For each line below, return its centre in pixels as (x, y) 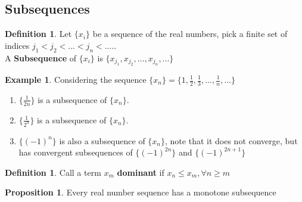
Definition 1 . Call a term (53, 172)
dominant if (141, 172)
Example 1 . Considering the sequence (76, 79)
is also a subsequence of (102, 140)
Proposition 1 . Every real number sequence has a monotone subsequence (141, 192)
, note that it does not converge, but (231, 140)
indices (17, 45)
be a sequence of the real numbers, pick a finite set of (190, 34)
